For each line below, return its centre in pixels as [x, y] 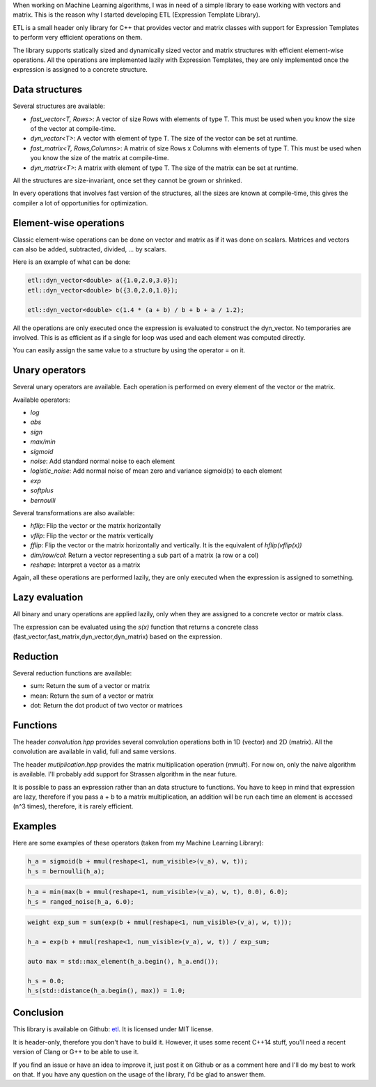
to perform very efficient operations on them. [78, 38]
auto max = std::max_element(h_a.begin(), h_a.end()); [123, 961]
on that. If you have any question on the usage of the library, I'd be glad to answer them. [139, 1074]
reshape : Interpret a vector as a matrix [85, 565]
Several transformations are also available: [74, 513]
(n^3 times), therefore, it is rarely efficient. [73, 806]
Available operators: [41, 400]
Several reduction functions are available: [72, 673]
